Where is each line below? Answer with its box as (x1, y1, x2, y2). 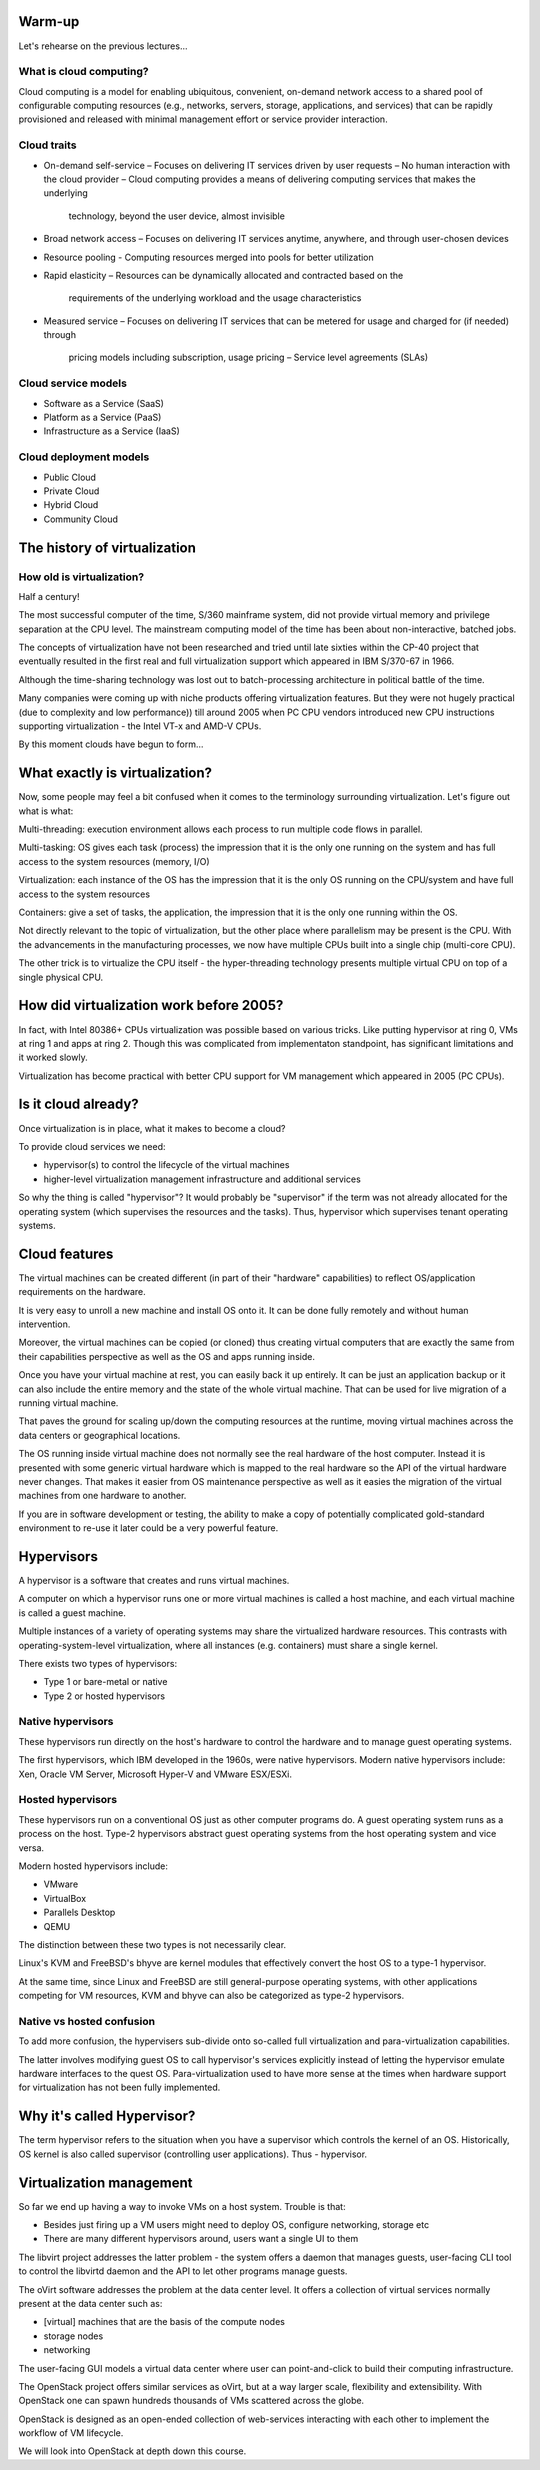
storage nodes (43, 2330, 104, 2342)
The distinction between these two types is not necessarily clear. (18, 1938, 287, 1950)
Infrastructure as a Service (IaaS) (43, 425, 180, 437)
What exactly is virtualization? (18, 765, 213, 782)
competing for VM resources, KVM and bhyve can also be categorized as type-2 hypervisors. (18, 1990, 405, 2002)
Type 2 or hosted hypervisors (43, 1690, 165, 1702)
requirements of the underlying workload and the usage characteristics (68, 292, 362, 304)
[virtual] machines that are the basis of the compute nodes (43, 2316, 285, 2328)
